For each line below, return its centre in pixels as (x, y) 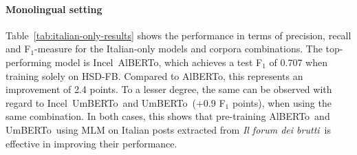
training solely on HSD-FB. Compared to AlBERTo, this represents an (154, 75)
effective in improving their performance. (91, 143)
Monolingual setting (54, 9)
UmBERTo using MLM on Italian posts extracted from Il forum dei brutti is (168, 129)
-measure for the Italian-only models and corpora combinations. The (178, 49)
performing (29, 62)
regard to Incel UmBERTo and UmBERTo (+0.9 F (116, 102)
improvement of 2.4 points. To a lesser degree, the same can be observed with (169, 89)
